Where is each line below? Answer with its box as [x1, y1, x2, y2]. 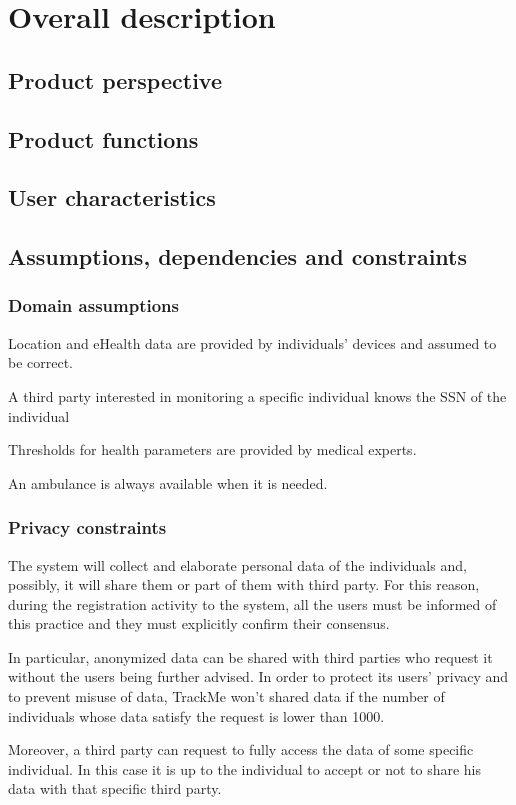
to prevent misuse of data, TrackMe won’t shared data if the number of [8, 686, 445, 707]
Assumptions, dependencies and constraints [8, 241, 467, 272]
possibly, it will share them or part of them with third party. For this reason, [8, 574, 480, 595]
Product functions [8, 123, 199, 154]
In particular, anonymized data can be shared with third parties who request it [8, 646, 493, 667]
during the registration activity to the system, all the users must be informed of [8, 593, 497, 614]
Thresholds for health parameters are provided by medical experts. [8, 439, 417, 460]
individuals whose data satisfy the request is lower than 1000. [8, 705, 385, 726]
